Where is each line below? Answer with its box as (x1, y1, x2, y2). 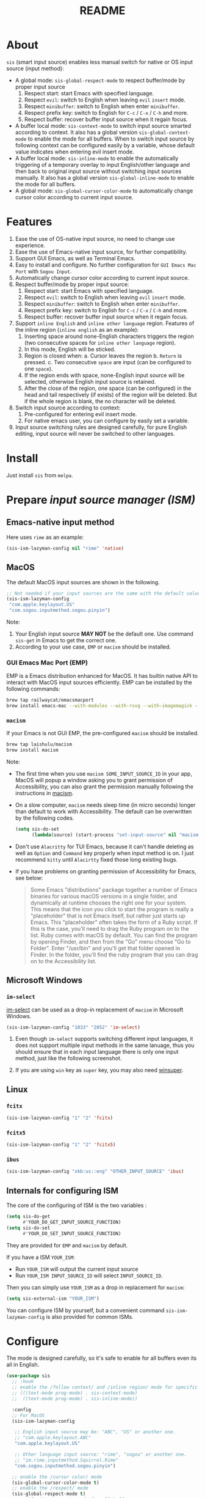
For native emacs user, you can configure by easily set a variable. (24, 417, 189, 424)
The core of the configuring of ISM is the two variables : (6, 1202, 147, 1209)
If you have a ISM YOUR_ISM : (6, 1254, 75, 1261)
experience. (15, 241, 46, 249)
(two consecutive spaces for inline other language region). (24, 339, 176, 346)
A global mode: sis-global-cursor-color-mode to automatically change (15, 187, 193, 194)
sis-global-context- (138, 130, 191, 136)
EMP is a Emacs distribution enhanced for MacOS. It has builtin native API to (6, 672, 198, 680)
